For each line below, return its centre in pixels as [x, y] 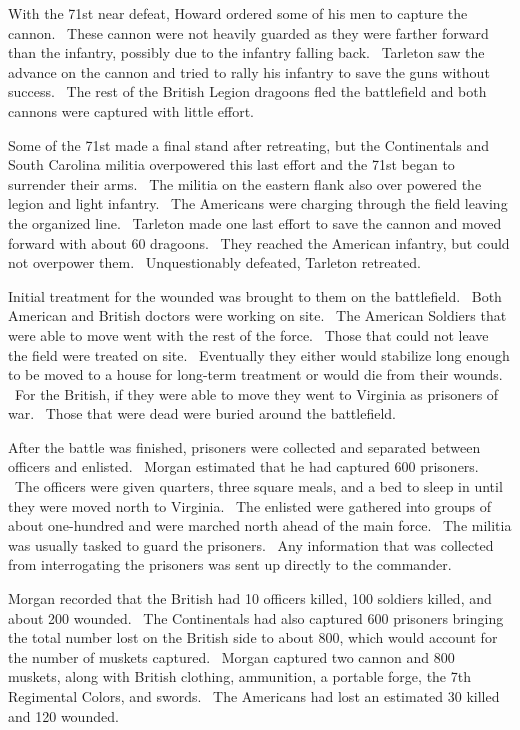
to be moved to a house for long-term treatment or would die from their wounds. [255, 374]
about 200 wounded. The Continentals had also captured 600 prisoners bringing [256, 617]
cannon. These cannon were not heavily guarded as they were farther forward [248, 32]
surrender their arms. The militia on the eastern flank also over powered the [245, 183]
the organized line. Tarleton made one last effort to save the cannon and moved [255, 222]
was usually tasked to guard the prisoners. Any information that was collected [251, 544]
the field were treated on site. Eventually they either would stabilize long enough [259, 354]
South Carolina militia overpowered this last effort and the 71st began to [231, 164]
